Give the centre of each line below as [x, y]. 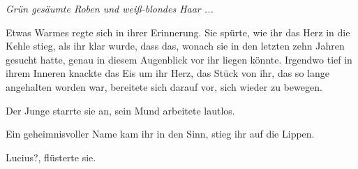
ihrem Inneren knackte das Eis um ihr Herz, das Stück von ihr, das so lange [167, 73]
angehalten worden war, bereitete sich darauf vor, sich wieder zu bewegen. [164, 86]
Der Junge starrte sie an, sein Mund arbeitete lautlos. [120, 110]
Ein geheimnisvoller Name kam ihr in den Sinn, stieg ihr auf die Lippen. [160, 134]
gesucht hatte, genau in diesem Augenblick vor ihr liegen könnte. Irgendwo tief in [179, 59]
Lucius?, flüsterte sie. [51, 157]
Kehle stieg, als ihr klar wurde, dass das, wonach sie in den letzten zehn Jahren [175, 46]
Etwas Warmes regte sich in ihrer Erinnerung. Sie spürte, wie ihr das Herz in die [178, 32]
